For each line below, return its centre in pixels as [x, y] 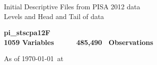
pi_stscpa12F [27, 32]
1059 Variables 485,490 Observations [78, 42]
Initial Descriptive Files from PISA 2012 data [72, 6]
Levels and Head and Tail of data [54, 16]
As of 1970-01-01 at [34, 58]
